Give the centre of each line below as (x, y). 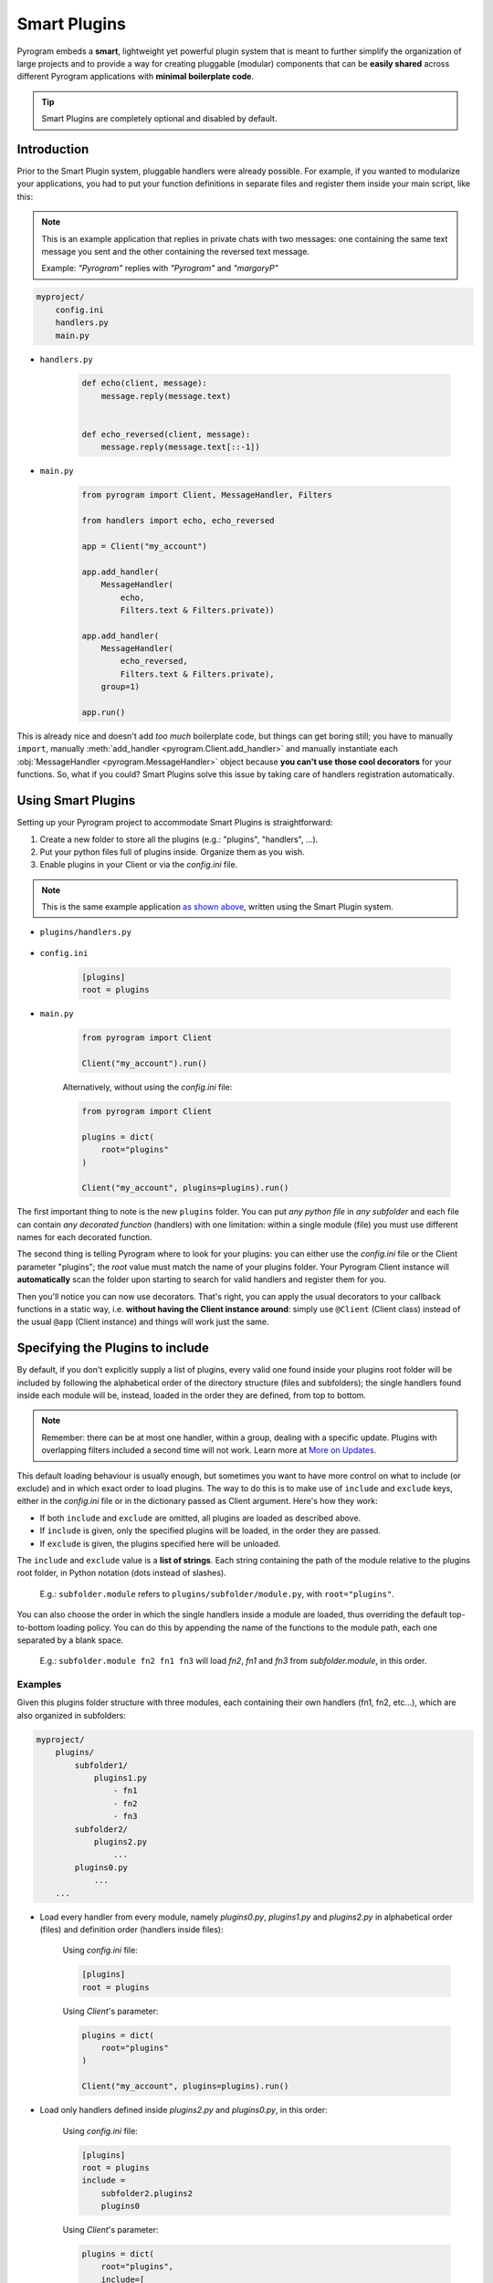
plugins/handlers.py (86, 932)
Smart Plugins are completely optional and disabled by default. (159, 119)
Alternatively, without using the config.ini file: (147, 1087)
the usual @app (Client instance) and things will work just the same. (143, 1322)
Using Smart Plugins (76, 800)
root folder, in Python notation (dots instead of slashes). (122, 1573)
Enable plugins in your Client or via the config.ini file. (139, 865)
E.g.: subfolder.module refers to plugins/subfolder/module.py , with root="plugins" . (217, 1594)
